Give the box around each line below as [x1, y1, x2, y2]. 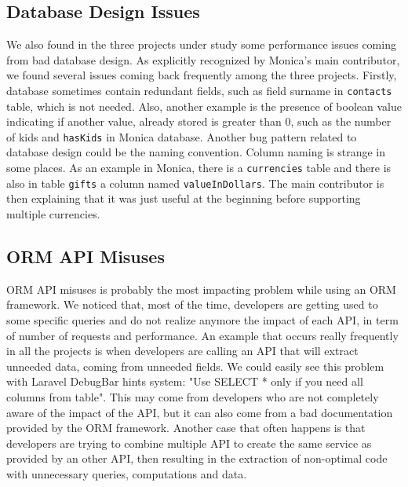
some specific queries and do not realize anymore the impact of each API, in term [6, 311, 399, 328]
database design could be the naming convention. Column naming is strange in [6, 144, 385, 160]
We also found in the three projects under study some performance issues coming [6, 36, 396, 53]
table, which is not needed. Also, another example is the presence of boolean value [6, 97, 402, 114]
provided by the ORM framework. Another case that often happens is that [6, 419, 366, 436]
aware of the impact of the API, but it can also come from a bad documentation [6, 404, 393, 420]
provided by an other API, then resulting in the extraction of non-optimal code [6, 450, 388, 467]
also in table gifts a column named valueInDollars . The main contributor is [6, 174, 384, 191]
